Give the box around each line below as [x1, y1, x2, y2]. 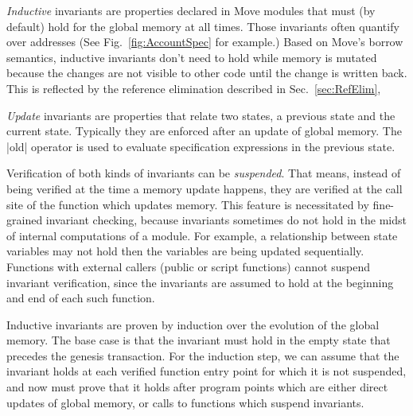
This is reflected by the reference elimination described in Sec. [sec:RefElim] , [6, 80, 381, 96]
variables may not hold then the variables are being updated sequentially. [6, 243, 364, 259]
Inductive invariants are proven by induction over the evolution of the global [6, 316, 380, 332]
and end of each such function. [6, 290, 155, 306]
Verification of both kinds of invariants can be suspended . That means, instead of [6, 165, 401, 181]
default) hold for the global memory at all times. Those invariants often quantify [6, 17, 399, 34]
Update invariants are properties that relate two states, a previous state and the [6, 107, 395, 123]
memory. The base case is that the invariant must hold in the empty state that [6, 332, 391, 348]
